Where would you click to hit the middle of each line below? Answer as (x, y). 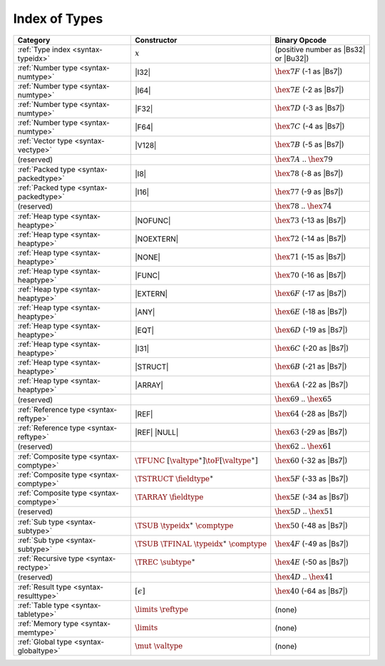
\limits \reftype (162, 609)
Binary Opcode (301, 40)
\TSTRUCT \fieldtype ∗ (174, 478)
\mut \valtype (159, 646)
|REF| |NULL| (157, 432)
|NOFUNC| (153, 221)
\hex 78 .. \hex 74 (303, 205)
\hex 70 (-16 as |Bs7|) (310, 275)
